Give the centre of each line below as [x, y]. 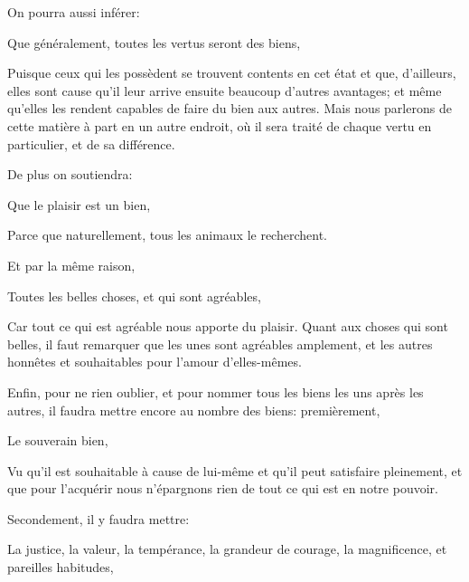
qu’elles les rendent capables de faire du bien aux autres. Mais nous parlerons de [230, 108]
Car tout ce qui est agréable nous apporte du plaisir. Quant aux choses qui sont [228, 326]
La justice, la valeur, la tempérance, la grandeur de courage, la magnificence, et [227, 549]
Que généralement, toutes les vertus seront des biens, [154, 42]
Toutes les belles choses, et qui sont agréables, [134, 296]
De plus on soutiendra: [70, 174]
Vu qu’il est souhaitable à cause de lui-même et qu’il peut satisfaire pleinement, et [235, 470]
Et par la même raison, [71, 265]
